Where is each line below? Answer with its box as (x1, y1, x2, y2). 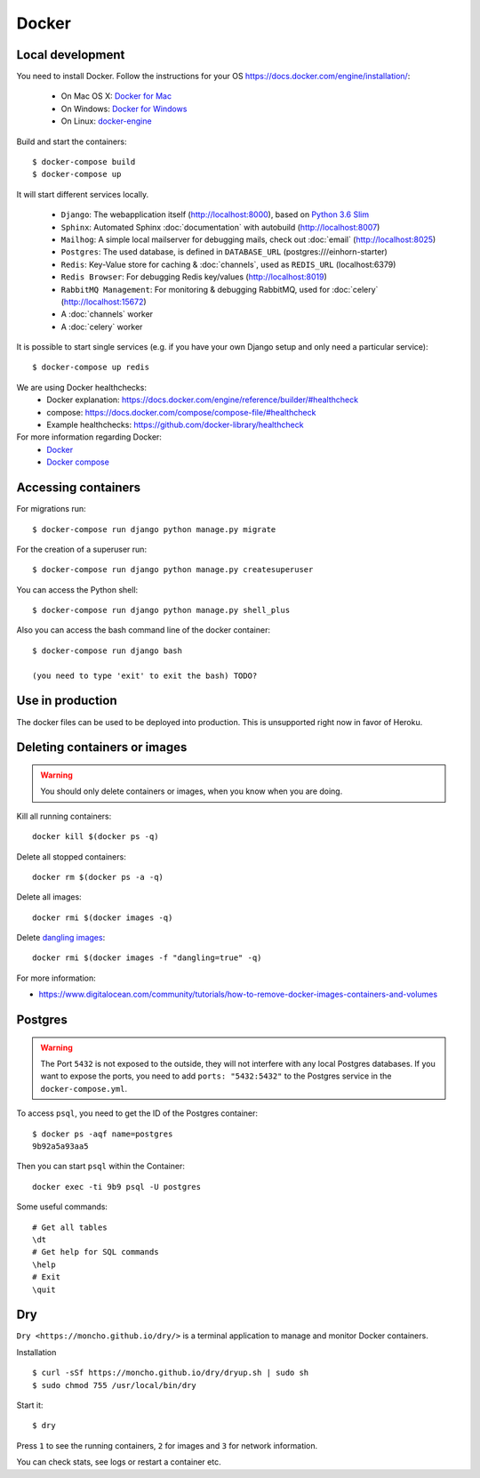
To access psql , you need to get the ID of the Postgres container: (16, 1108, 258, 1119)
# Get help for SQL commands (32, 1247, 159, 1257)
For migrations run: (16, 504, 86, 514)
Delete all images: (16, 892, 82, 902)
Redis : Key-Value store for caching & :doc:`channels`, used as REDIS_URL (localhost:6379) (60, 259, 396, 270)
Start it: (16, 1400, 44, 1410)
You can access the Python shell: (16, 584, 139, 595)
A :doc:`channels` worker (60, 309, 154, 319)
